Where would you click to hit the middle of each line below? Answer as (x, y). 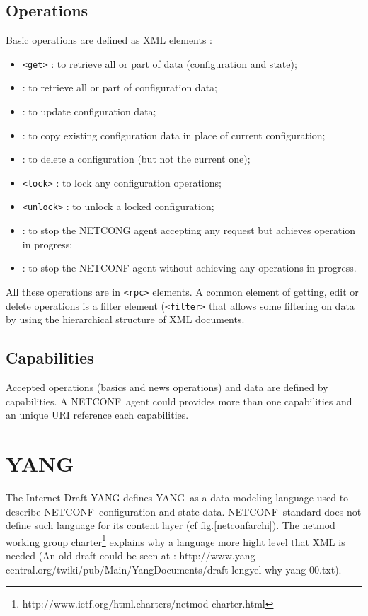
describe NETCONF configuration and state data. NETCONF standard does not (184, 511)
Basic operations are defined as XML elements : (109, 40)
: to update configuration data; (89, 111)
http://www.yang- (219, 555)
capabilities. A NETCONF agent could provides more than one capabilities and (179, 401)
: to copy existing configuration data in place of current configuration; (174, 135)
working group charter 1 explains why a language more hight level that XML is (176, 540)
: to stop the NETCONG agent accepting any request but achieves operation (189, 230)
